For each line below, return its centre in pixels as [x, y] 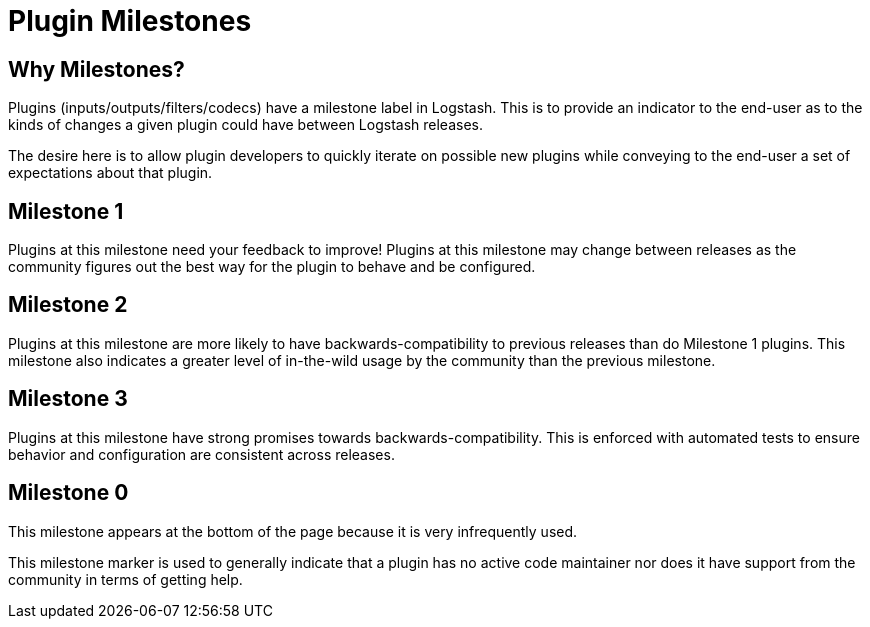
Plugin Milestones [130, 21]
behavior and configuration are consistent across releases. [201, 454]
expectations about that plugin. [110, 173]
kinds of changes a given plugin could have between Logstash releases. [245, 125]
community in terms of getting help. [125, 579]
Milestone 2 [68, 305]
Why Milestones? [96, 69]
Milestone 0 [68, 493]
